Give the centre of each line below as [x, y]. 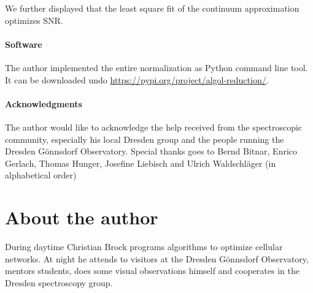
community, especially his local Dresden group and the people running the [145, 139]
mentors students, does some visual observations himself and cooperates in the [152, 271]
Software [24, 44]
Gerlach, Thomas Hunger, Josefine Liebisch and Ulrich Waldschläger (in [141, 163]
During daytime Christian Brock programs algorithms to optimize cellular [144, 247]
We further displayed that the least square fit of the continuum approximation [152, 8]
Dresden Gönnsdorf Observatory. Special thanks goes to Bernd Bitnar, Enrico [151, 151]
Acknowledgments [44, 103]
